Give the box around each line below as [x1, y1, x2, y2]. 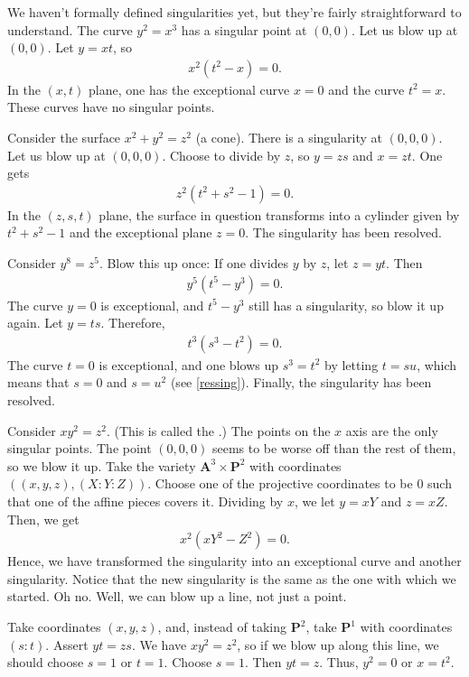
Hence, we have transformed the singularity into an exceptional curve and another [7, 552, 462, 570]
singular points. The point [7, 439, 152, 458]
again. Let [7, 313, 63, 332]
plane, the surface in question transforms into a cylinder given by [98, 205, 460, 224]
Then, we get [7, 509, 80, 528]
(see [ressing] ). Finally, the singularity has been [170, 373, 432, 392]
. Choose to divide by [162, 145, 281, 164]
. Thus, [319, 653, 359, 672]
